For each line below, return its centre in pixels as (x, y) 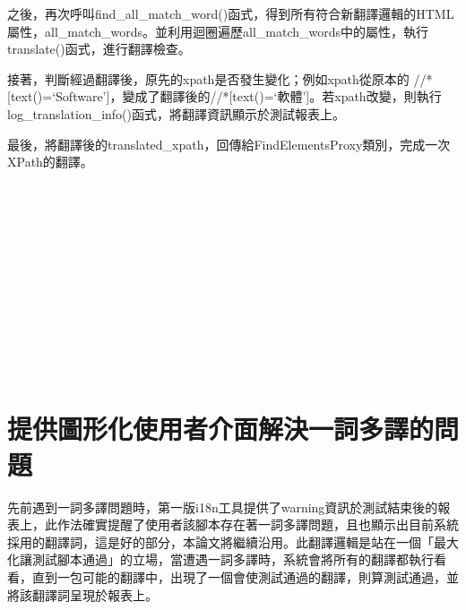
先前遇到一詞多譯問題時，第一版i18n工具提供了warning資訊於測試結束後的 (223, 507)
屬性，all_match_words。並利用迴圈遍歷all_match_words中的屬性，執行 (218, 31)
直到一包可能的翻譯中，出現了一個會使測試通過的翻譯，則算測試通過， (239, 576)
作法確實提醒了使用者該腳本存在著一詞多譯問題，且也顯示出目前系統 (258, 524)
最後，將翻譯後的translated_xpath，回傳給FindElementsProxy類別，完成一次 (229, 144)
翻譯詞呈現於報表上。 (95, 594)
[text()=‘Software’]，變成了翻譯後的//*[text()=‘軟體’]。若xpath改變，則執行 (224, 96)
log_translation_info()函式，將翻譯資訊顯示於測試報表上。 (176, 113)
